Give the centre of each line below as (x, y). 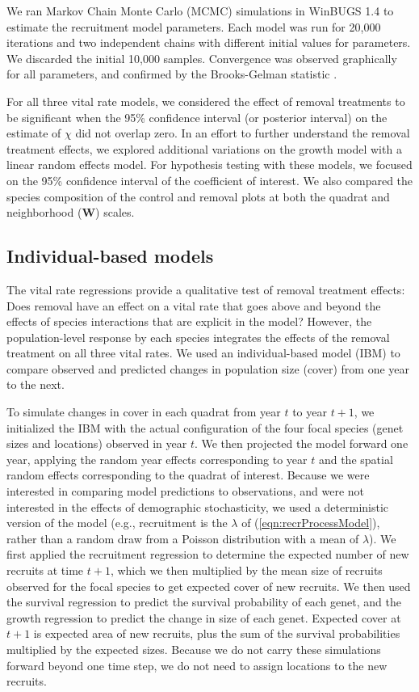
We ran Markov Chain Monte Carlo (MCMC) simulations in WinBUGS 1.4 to (200, 11)
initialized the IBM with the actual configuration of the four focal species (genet (205, 427)
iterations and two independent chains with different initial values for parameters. (209, 42)
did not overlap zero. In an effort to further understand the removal (243, 133)
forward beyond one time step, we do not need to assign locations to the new (197, 665)
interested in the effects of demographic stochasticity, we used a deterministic (198, 506)
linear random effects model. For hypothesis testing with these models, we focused (209, 165)
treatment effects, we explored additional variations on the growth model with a (204, 148)
